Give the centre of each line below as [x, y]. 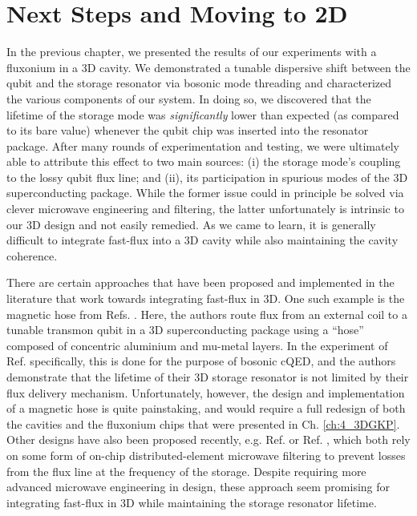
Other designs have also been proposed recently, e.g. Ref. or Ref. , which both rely [208, 439]
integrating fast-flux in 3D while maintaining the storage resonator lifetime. [192, 502]
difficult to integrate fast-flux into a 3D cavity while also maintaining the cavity [202, 240]
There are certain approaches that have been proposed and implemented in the [200, 282]
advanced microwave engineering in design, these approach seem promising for [198, 487]
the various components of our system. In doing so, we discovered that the [189, 98]
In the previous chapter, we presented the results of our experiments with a [192, 52]
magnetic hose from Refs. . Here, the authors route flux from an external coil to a [207, 314]
